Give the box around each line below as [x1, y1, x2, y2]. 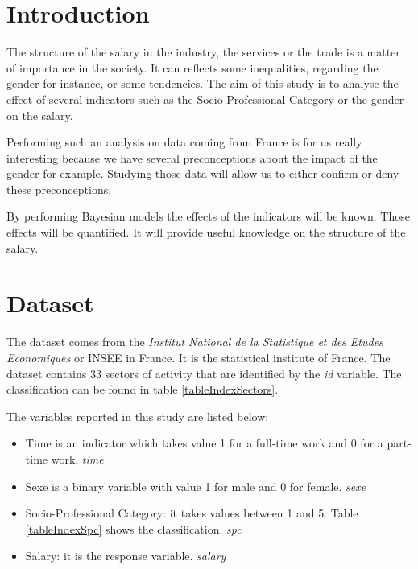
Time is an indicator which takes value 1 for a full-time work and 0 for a [25, 435, 383, 451]
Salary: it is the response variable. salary [25, 547, 226, 564]
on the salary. [6, 106, 73, 123]
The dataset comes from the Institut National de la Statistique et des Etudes [6, 333, 383, 350]
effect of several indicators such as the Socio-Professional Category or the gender [6, 90, 404, 107]
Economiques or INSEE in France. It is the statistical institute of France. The [6, 348, 391, 365]
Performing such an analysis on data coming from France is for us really [6, 134, 362, 150]
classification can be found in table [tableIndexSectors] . [6, 381, 279, 398]
